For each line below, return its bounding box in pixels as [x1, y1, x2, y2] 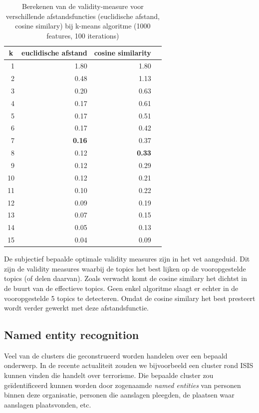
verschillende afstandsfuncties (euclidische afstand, [5, 10, 160, 21]
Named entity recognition [4, 327, 139, 342]
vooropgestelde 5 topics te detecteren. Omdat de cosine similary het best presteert [4, 292, 256, 303]
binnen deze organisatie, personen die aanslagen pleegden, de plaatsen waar [4, 389, 235, 400]
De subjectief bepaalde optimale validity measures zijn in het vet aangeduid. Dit [4, 253, 250, 264]
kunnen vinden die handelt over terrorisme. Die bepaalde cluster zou [4, 370, 214, 380]
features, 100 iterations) [46, 30, 119, 40]
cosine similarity [94, 47, 151, 58]
